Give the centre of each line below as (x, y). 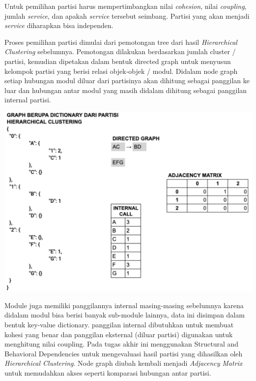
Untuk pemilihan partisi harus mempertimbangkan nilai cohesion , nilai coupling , (126, 6)
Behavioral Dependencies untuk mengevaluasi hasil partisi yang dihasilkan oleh (124, 353)
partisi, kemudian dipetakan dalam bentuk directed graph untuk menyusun (118, 61)
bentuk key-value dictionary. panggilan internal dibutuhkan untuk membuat (119, 324)
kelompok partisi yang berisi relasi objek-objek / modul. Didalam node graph (121, 71)
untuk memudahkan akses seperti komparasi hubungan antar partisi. (108, 372)
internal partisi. (28, 100)
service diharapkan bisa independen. (59, 25)
